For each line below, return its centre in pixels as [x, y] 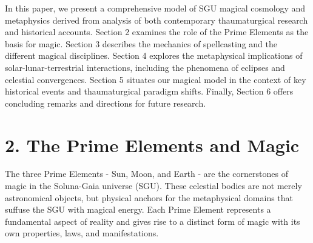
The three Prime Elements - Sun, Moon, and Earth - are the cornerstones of [146, 174]
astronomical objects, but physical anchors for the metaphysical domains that [149, 197]
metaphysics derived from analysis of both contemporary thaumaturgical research [156, 20]
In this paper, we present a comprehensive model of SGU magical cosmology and [155, 8]
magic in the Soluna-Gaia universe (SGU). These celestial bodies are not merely [153, 186]
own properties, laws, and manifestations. [82, 233]
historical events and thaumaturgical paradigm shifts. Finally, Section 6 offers [149, 91]
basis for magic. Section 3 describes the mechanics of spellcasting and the [141, 43]
